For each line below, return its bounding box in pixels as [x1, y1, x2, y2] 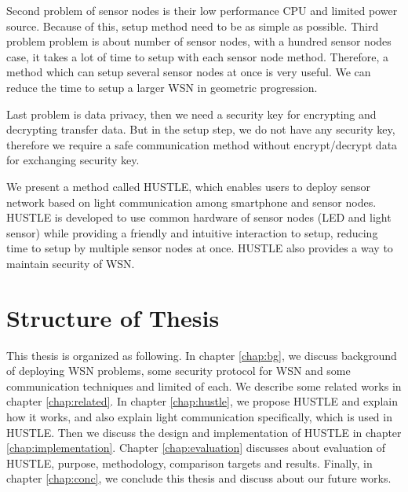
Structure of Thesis [6, 301, 220, 333]
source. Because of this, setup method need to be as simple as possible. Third [6, 17, 379, 34]
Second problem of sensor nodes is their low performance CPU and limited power [6, 2, 398, 18]
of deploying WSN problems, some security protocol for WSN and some [6, 362, 351, 379]
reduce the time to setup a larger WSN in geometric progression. [6, 79, 318, 95]
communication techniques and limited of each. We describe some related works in [6, 377, 402, 394]
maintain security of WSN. [6, 255, 135, 271]
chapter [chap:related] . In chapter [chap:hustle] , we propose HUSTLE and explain [6, 393, 398, 409]
